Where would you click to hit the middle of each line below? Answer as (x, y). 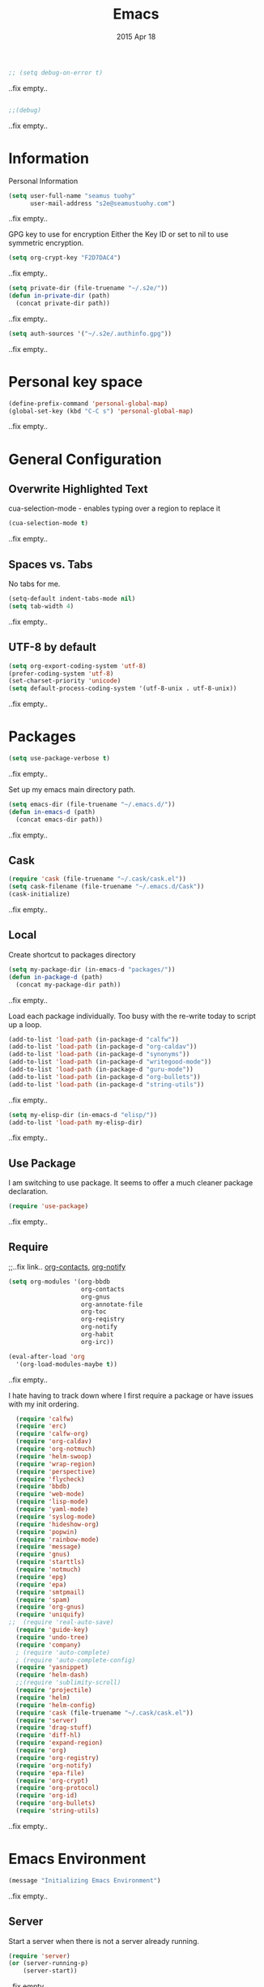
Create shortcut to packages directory (72, 954)
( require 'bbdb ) (43, 1487)
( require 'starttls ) (50, 1562)
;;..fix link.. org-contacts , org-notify (67, 1266)
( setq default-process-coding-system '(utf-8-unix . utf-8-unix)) (123, 689)
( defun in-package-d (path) (56, 977)
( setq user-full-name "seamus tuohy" (72, 195)
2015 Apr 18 (136, 36)
